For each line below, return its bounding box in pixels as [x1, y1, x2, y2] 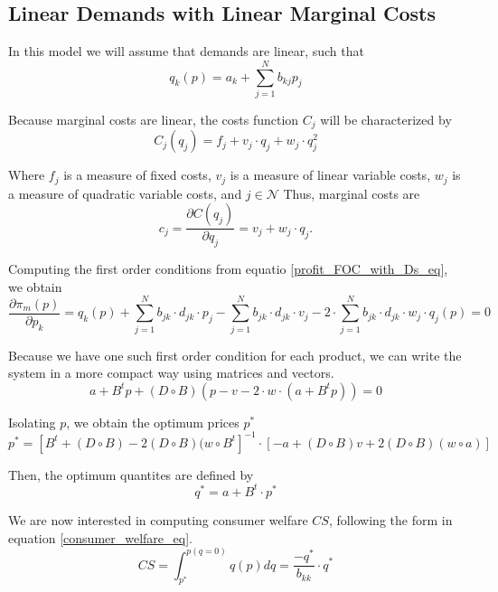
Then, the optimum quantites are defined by [8, 465, 254, 484]
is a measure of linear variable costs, [230, 165, 431, 184]
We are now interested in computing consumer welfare [8, 510, 308, 529]
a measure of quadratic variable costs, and [8, 183, 242, 202]
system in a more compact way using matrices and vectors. [8, 363, 334, 382]
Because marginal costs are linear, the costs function [8, 109, 299, 128]
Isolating [8, 412, 56, 431]
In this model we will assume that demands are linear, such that [8, 42, 364, 61]
